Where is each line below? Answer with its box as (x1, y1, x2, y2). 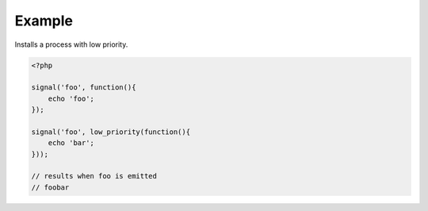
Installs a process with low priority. (14, 40, 128, 49)
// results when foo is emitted (31, 171, 158, 181)
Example (14, 12, 73, 29)
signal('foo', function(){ (31, 83, 136, 92)
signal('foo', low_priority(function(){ (31, 127, 190, 136)
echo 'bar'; (48, 139, 95, 148)
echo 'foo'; (48, 94, 95, 103)
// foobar (31, 182, 70, 192)
